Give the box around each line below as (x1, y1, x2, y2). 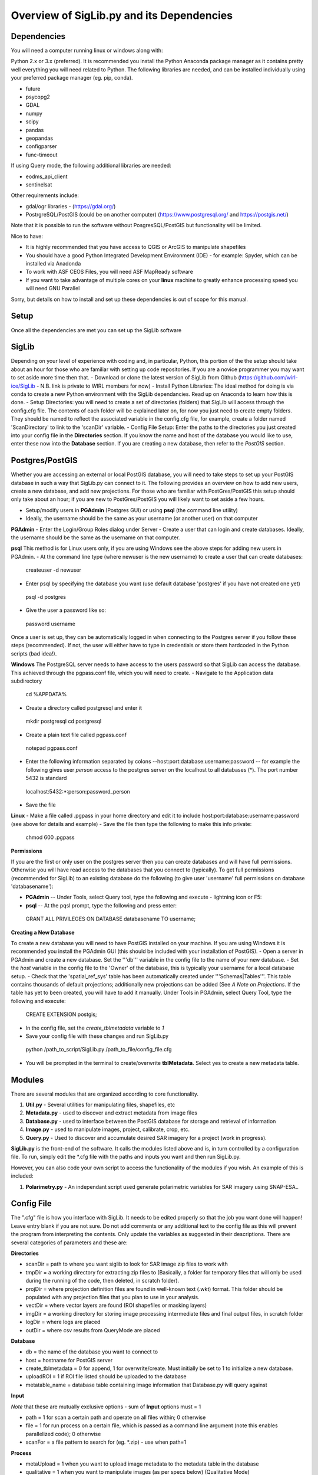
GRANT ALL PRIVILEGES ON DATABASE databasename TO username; (25, 915, 196, 923)
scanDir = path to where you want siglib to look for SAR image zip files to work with (25, 1260, 228, 1268)
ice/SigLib (11, 382, 35, 389)
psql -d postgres (25, 593, 66, 600)
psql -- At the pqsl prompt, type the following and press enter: (25, 902, 177, 909)
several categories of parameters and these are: (11, 1239, 128, 1246)
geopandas (25, 135, 53, 142)
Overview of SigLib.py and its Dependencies (11, 9, 233, 22)
